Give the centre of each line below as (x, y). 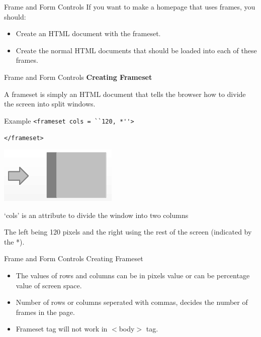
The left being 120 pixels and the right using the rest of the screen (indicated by (128, 232)
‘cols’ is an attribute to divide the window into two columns (96, 215)
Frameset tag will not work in (62, 329)
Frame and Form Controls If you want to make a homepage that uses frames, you (130, 7)
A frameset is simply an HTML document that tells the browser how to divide (125, 94)
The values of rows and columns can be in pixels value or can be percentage (133, 275)
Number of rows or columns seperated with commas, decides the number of (132, 302)
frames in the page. (45, 312)
